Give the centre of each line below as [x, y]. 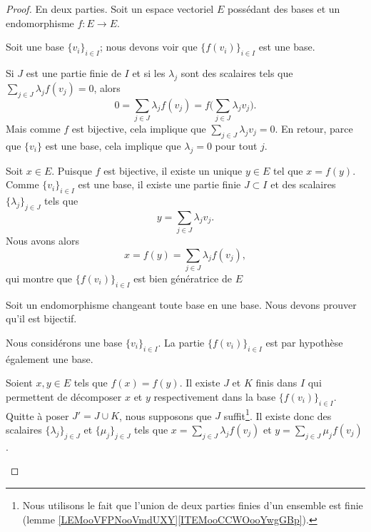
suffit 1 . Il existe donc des [278, 414]
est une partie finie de [73, 72]
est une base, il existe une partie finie [159, 184]
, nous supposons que [166, 415]
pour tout [236, 145]
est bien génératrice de [183, 278]
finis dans [276, 383]
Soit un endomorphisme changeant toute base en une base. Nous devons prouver [181, 304]
